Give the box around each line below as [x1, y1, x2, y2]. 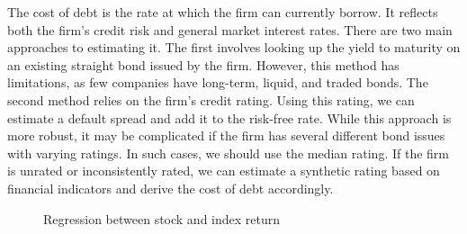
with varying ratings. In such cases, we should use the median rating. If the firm [7, 143, 449, 162]
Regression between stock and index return [43, 209, 281, 228]
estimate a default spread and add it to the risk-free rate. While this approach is [7, 108, 452, 127]
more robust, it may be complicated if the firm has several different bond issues [7, 126, 445, 145]
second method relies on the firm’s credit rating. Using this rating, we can [7, 90, 415, 109]
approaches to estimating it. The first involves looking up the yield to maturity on [7, 38, 461, 57]
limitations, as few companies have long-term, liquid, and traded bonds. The [7, 73, 428, 92]
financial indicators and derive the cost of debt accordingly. [7, 178, 334, 197]
